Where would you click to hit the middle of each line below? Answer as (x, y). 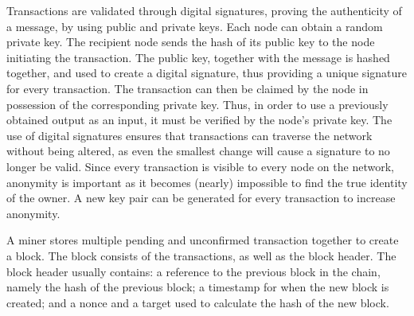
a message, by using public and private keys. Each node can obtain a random (195, 26)
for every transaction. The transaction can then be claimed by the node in (187, 88)
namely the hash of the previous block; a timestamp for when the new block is (198, 287)
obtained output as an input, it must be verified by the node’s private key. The (199, 120)
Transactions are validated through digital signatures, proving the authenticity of (204, 10)
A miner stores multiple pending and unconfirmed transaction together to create (203, 240)
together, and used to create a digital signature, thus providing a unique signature (207, 73)
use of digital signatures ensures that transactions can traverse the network (189, 135)
